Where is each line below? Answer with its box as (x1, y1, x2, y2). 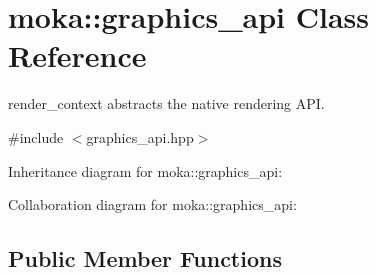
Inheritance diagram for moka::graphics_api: (8, 160, 283, 181)
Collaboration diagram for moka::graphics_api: (8, 194, 297, 215)
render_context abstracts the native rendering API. (8, 93, 325, 114)
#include (8, 126, 64, 147)
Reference (8, 35, 147, 76)
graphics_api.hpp (86, 126, 194, 147)
